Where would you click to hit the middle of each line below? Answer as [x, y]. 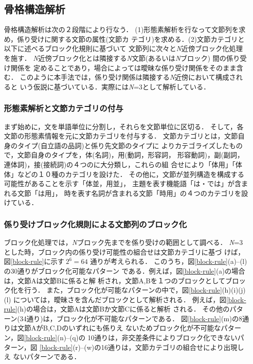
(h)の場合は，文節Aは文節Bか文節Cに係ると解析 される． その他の [123, 309]
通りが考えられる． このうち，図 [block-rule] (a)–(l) [169, 261]
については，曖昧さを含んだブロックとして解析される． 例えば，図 [120, 299]
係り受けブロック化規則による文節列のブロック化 [95, 224]
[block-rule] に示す [38, 261]
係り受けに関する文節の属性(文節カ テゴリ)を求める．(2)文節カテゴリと [131, 39]
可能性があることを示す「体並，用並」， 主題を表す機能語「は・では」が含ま [126, 183]
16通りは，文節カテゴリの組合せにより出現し [172, 347]
